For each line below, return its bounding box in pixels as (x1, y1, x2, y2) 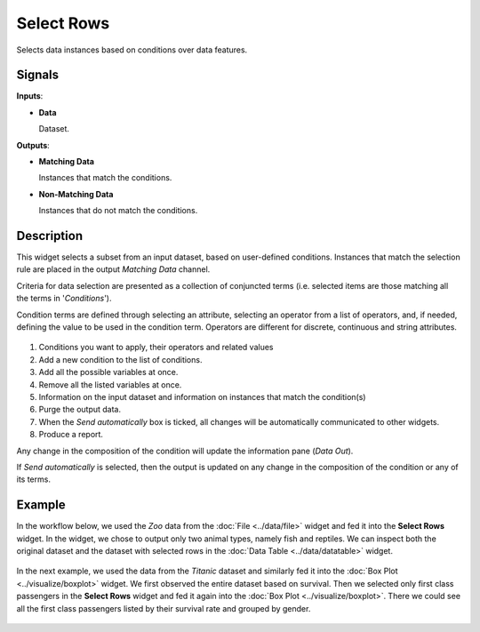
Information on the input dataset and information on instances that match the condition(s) (38, 392, 366, 402)
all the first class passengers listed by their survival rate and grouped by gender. (16, 603, 311, 613)
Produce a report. (38, 429, 104, 440)
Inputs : (16, 91, 44, 101)
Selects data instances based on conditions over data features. (16, 44, 248, 55)
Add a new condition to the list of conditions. (38, 354, 203, 364)
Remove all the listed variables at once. (38, 379, 182, 390)
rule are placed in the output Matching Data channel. (16, 264, 211, 275)
